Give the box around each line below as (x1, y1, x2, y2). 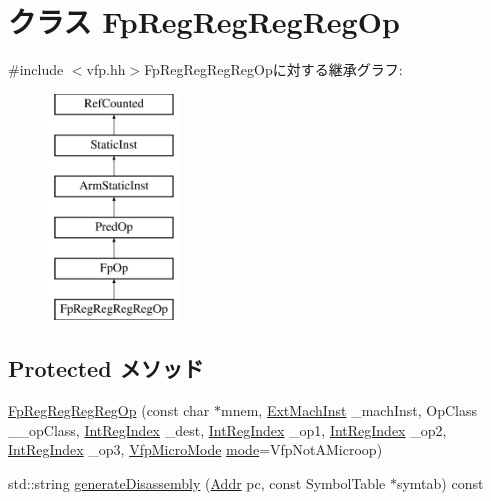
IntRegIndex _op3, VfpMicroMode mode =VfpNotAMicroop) (8, 439, 383, 460)
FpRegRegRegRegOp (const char (8, 400, 210, 421)
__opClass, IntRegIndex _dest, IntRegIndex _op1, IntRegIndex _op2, (8, 419, 447, 440)
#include (8, 59, 64, 80)
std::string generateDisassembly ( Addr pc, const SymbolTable (8, 473, 386, 494)
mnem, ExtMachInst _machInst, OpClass (221, 400, 478, 421)
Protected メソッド (8, 353, 204, 384)
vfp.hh (86, 59, 126, 80)
